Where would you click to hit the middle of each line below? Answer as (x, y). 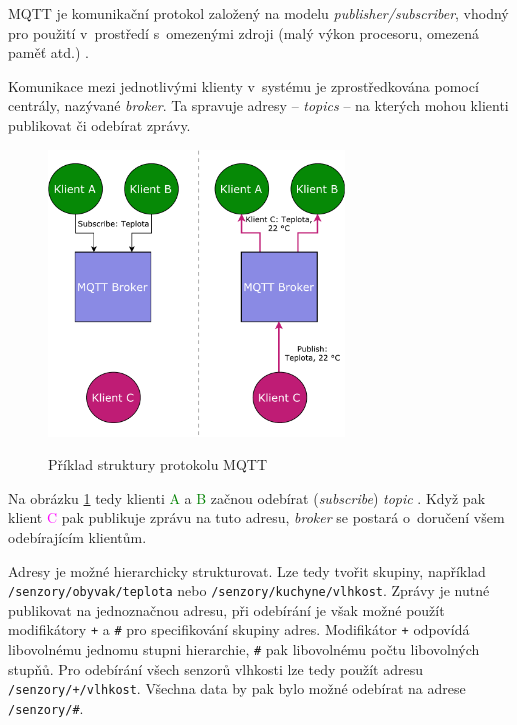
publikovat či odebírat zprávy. (99, 124)
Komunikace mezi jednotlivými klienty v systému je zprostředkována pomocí (243, 85)
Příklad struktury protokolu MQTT (158, 464)
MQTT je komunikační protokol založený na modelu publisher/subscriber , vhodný (258, 13)
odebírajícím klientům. (77, 537)
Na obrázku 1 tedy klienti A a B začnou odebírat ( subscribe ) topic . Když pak (247, 497)
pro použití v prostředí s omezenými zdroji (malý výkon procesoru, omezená (244, 32)
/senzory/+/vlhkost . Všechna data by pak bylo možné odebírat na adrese (237, 688)
